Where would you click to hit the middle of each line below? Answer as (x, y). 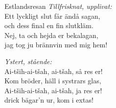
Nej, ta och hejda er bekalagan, (51, 35)
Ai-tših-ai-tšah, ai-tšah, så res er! (54, 71)
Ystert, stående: (28, 61)
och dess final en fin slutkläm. (49, 25)
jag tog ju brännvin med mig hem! (56, 45)
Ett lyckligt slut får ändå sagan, (52, 16)
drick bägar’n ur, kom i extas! (49, 100)
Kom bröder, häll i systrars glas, (53, 81)
